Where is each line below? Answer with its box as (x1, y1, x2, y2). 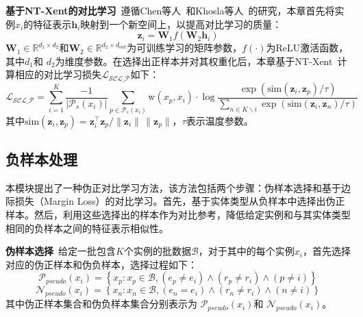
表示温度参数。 (186, 113, 253, 127)
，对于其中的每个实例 (198, 244, 295, 258)
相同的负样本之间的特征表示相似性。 (5, 220, 168, 235)
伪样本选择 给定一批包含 (5, 244, 116, 258)
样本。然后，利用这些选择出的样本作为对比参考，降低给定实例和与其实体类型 (5, 207, 351, 222)
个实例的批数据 (123, 244, 191, 258)
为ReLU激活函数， (266, 40, 349, 55)
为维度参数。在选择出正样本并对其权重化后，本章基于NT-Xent (55, 53, 333, 68)
